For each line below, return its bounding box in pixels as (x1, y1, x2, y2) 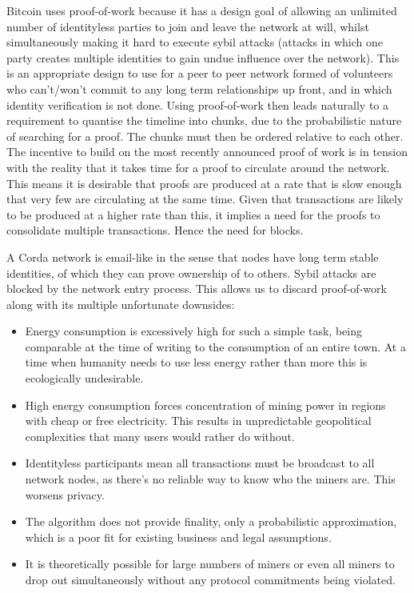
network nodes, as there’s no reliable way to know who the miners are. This (25, 471, 396, 487)
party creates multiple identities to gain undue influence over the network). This (6, 49, 400, 66)
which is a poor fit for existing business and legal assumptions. (25, 528, 332, 545)
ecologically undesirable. (25, 370, 144, 387)
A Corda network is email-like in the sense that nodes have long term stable (6, 248, 379, 265)
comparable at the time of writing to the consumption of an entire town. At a (25, 338, 406, 355)
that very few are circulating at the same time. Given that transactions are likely (6, 190, 404, 207)
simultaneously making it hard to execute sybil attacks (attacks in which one (6, 34, 383, 50)
